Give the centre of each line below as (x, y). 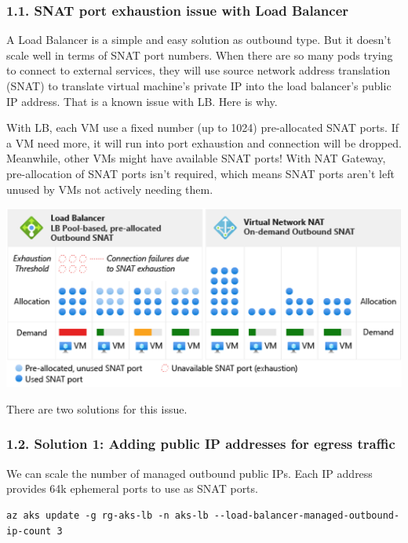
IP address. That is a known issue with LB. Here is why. (142, 101)
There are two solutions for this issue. (97, 408)
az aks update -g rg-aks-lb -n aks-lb (107, 515)
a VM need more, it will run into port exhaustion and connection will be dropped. (204, 142)
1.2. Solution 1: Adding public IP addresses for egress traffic (201, 444)
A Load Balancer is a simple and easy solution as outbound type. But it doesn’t (199, 40)
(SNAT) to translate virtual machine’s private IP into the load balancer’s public (199, 86)
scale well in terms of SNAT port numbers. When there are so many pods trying (200, 55)
